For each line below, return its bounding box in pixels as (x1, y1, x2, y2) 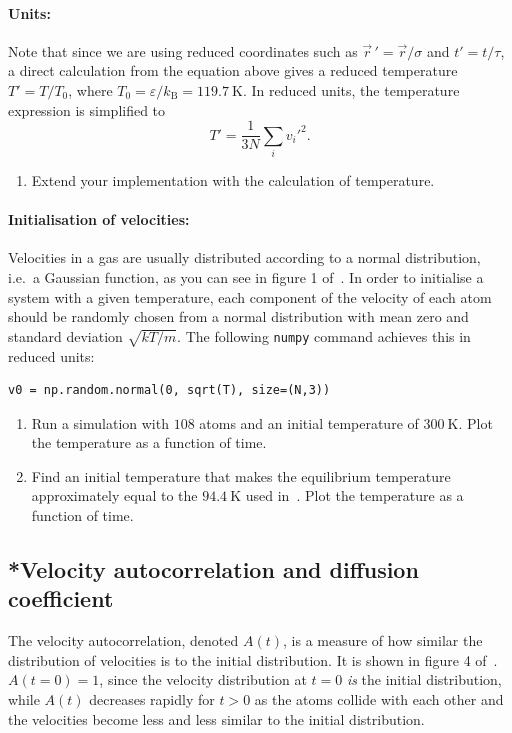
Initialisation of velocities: (8, 209, 190, 230)
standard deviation (8, 325, 123, 346)
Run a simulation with (31, 412, 169, 433)
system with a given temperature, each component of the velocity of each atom (8, 286, 492, 307)
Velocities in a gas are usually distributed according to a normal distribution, (8, 247, 481, 268)
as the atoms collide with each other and (254, 689, 504, 710)
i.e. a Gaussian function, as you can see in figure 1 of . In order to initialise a (8, 266, 484, 287)
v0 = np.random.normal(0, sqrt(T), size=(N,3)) (8, 383, 331, 398)
